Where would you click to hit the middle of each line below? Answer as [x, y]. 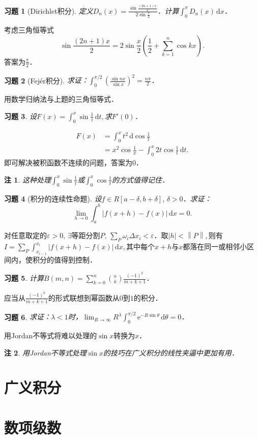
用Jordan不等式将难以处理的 [51, 335]
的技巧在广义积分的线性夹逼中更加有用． [171, 352]
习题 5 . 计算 [24, 278]
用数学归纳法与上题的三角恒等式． [61, 99]
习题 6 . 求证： [27, 317]
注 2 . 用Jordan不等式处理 [45, 352]
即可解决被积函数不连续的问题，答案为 [68, 163]
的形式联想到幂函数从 [84, 297]
